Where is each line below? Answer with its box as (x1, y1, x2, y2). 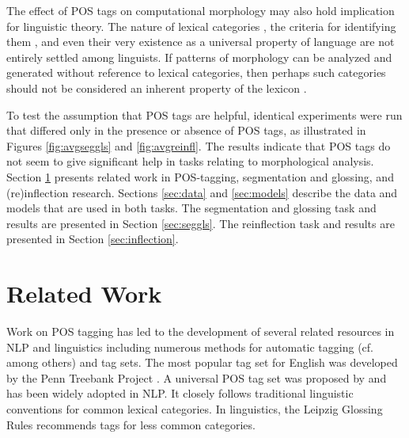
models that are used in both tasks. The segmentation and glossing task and (6, 200, 377, 216)
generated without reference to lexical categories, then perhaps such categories (6, 64, 386, 81)
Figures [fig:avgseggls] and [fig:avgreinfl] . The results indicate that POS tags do (6, 137, 391, 154)
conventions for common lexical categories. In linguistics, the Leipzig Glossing (6, 401, 383, 417)
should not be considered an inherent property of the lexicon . (6, 79, 307, 96)
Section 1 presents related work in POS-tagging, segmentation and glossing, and (6, 168, 394, 185)
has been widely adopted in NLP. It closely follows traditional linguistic (6, 385, 354, 402)
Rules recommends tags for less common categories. (6, 416, 256, 432)
